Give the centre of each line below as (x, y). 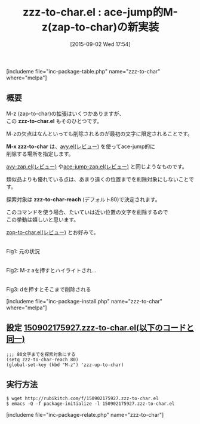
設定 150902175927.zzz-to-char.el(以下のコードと (100, 328)
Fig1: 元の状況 (23, 251)
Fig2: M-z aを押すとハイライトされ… (51, 270)
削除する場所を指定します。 (40, 153)
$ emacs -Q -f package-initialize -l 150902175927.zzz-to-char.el (90, 404)
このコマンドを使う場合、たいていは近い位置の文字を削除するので (87, 212)
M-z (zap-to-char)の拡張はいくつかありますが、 (65, 113)
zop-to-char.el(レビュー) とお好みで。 (53, 232)
